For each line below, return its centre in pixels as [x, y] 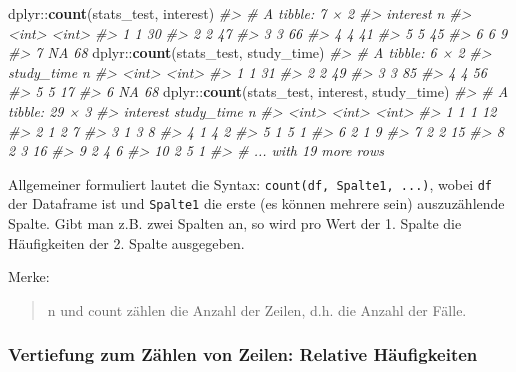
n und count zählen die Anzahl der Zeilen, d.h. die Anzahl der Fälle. [257, 309]
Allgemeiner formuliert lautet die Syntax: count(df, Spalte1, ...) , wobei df [250, 183]
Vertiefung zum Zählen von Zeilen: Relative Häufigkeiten [243, 354]
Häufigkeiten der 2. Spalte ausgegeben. [126, 242]
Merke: [29, 276]
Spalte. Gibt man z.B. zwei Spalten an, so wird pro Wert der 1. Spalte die [235, 223]
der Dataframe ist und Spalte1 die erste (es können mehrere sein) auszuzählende [256, 203]
